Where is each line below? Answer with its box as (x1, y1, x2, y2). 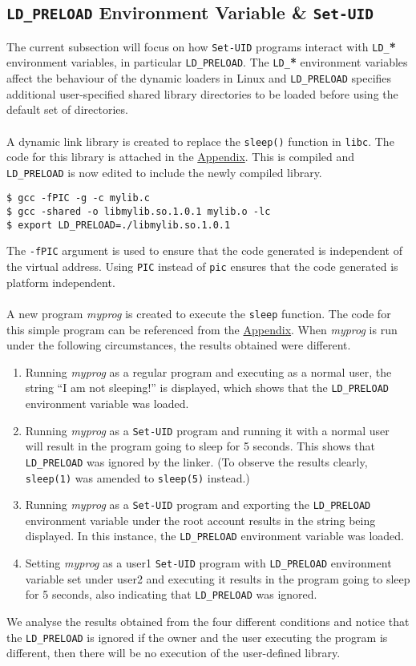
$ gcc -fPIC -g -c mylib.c (6, 192, 150, 204)
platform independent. (6, 273, 115, 290)
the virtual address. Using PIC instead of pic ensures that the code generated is (6, 258, 398, 275)
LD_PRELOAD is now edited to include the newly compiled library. (6, 163, 322, 180)
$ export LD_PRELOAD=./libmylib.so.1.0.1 (6, 219, 231, 231)
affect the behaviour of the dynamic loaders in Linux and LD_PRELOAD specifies (6, 70, 392, 87)
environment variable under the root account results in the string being (25, 511, 376, 528)
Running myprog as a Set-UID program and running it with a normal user (25, 422, 390, 438)
